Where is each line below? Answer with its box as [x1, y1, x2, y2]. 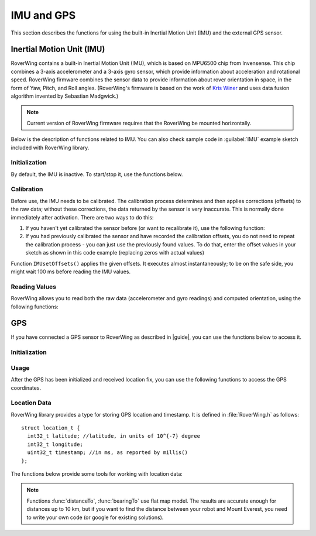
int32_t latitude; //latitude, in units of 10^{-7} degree [27, 433, 200, 439]
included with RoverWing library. [11, 144, 90, 151]
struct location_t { [21, 425, 80, 431]
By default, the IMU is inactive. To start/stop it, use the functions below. [11, 170, 183, 178]
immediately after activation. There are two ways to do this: [11, 214, 154, 221]
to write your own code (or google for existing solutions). [26, 514, 164, 521]
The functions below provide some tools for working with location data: [11, 470, 183, 477]
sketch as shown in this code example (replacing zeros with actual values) [25, 249, 205, 256]
